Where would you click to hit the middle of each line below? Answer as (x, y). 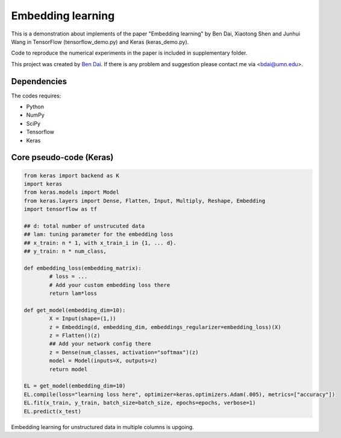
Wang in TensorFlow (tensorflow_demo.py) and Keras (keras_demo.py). (100, 42)
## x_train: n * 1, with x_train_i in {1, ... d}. (100, 243)
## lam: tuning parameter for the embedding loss (99, 234)
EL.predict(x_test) (52, 411)
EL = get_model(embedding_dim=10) (75, 386)
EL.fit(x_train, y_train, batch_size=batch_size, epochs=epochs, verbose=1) (140, 403)
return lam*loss (73, 294)
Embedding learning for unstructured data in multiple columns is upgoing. (102, 427)
